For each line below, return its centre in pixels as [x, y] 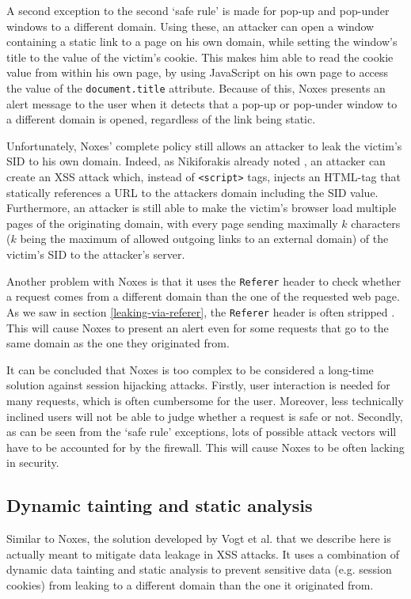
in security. [33, 463]
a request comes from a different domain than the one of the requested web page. [203, 296]
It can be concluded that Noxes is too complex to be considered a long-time [190, 369]
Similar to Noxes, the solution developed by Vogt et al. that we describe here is [199, 538]
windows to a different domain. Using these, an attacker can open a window [190, 26]
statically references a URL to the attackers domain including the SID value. [192, 192]
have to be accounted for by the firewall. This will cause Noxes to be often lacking [205, 447]
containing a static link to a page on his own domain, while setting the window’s [202, 42]
